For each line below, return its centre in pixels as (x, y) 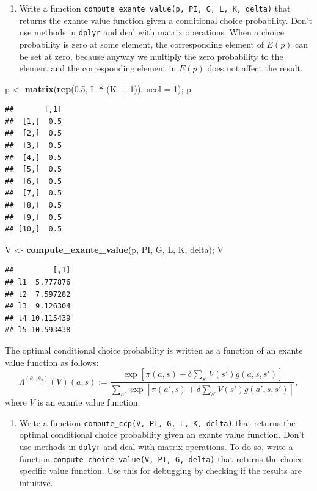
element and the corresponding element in (98, 68)
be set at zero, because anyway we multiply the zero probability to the (151, 56)
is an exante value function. (89, 402)
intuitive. (36, 482)
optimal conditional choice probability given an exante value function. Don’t (162, 435)
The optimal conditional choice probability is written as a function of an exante (154, 350)
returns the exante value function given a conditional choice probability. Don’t (166, 20)
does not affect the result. (255, 68)
